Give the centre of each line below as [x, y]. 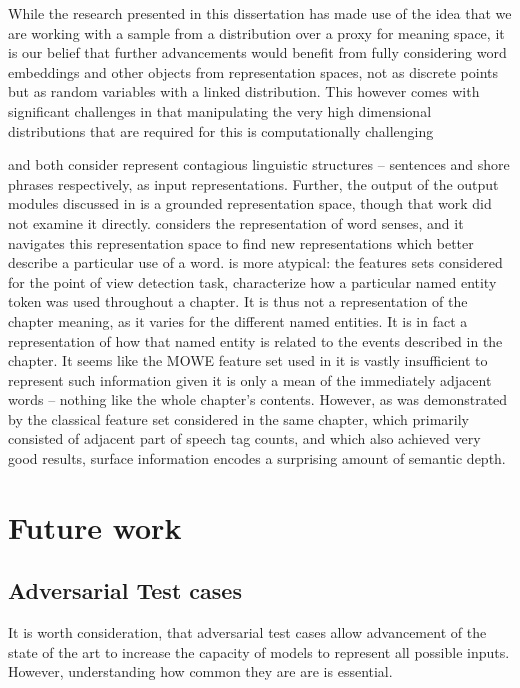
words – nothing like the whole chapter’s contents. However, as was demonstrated [258, 399]
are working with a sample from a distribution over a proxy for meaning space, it [256, 32]
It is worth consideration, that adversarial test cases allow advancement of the [247, 632]
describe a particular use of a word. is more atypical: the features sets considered [255, 262]
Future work [95, 526]
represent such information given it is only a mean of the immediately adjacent [250, 379]
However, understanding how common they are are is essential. [200, 671]
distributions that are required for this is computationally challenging [221, 130]
